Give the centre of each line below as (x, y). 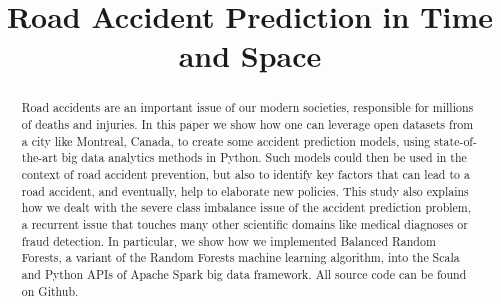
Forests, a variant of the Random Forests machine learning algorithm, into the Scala (240, 257)
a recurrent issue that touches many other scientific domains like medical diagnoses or (244, 223)
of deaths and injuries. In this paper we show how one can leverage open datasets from (247, 124)
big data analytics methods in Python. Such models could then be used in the (264, 157)
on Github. (50, 290)
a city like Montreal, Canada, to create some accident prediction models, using (226, 140)
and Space (250, 55)
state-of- (455, 140)
